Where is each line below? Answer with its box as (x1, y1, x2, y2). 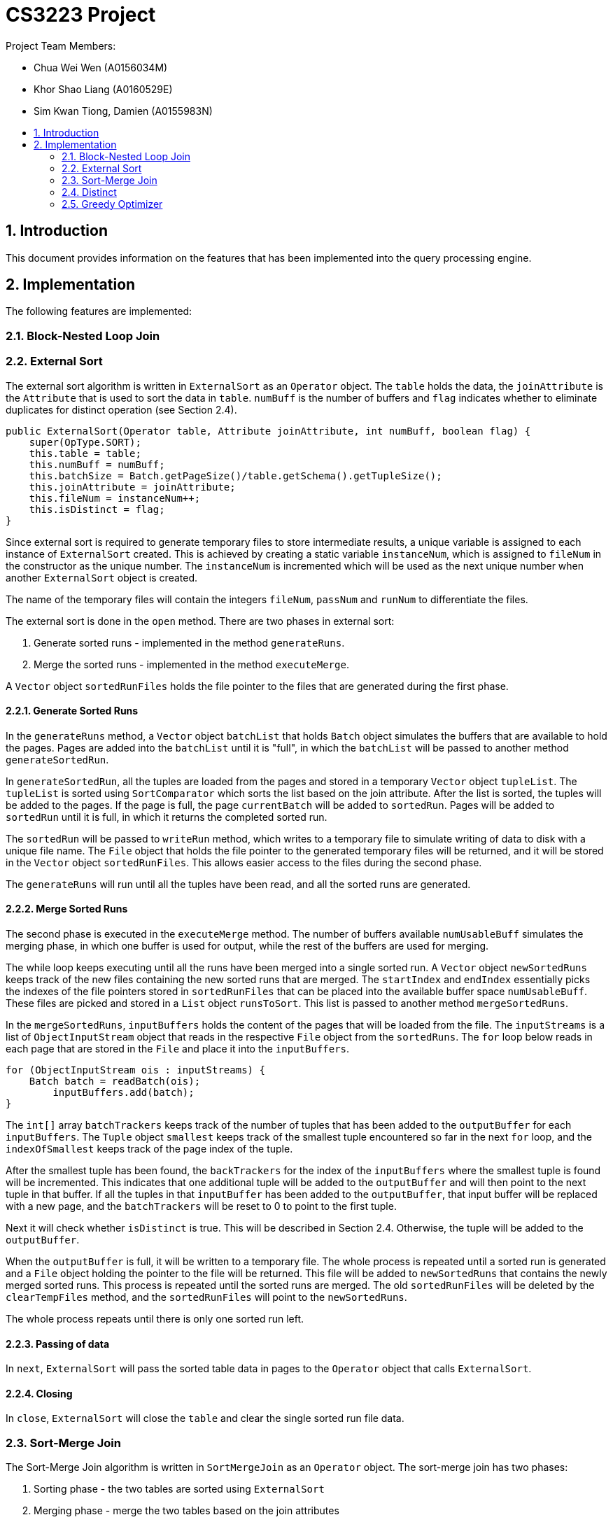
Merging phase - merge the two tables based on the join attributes (34, 1505, 339, 1517)
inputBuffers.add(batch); (52, 1087, 195, 1098)
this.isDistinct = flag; (29, 503, 165, 515)
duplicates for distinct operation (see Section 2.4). (6, 403, 237, 416)
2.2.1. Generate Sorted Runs (6, 705, 139, 717)
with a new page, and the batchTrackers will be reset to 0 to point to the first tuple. (6, 1200, 397, 1212)
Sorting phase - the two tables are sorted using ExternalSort (34, 1483, 325, 1495)
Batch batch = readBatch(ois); (29, 1076, 201, 1087)
